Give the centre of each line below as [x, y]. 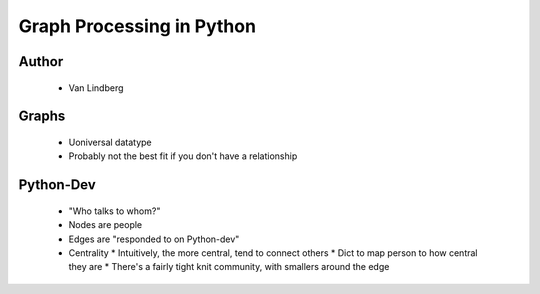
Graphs [42, 116]
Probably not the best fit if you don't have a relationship [183, 156]
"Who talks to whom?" [114, 211]
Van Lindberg [96, 87]
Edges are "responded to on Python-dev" [154, 239]
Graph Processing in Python [137, 26]
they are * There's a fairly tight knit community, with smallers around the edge [229, 267]
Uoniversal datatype [110, 142]
